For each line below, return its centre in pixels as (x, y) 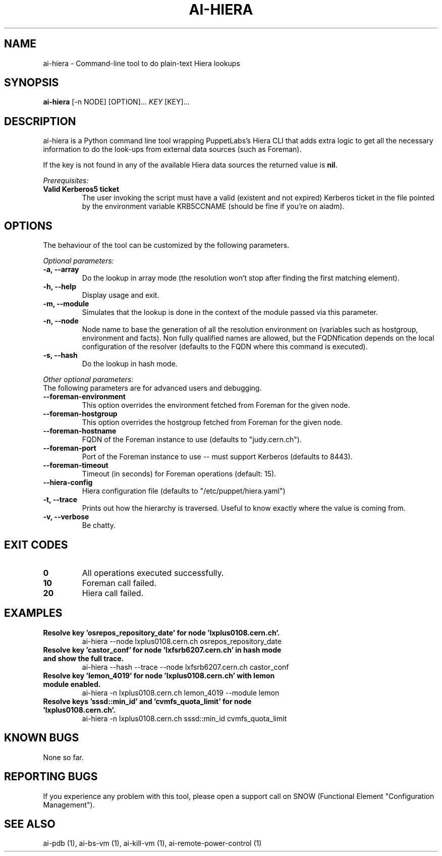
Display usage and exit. (121, 295)
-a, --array (61, 270)
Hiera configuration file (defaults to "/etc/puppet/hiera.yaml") (184, 491)
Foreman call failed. (119, 583)
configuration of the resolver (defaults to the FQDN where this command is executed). (225, 347)
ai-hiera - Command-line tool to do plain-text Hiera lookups (142, 63)
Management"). (69, 805)
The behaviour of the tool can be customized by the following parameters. (166, 245)
